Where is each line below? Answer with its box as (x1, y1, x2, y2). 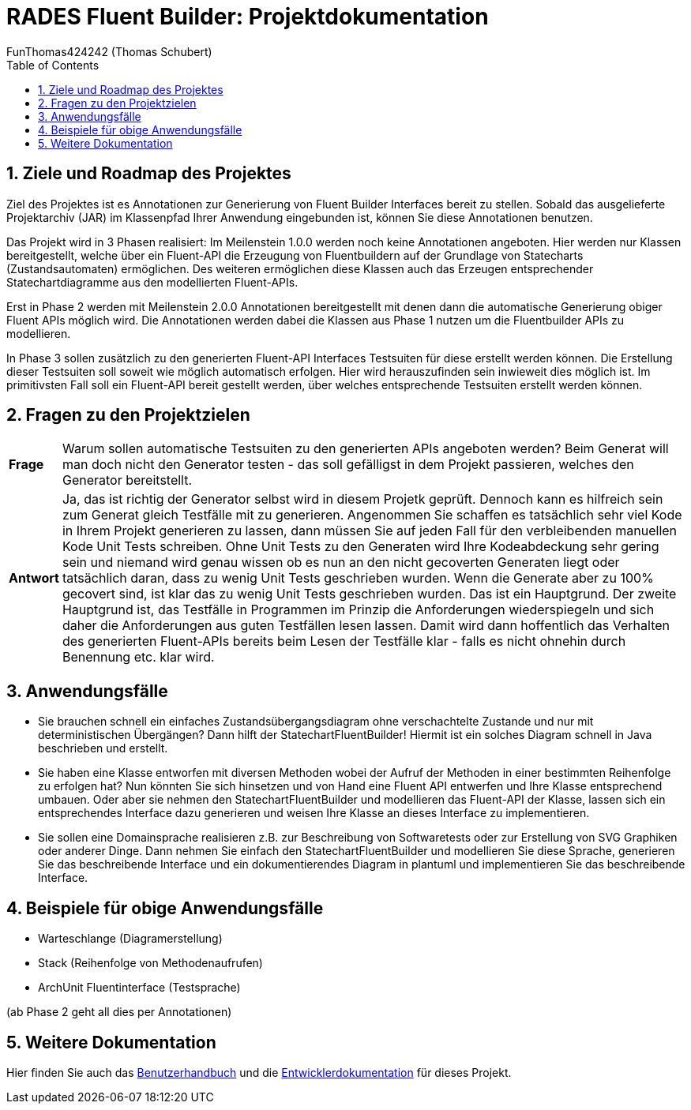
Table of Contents (6, 58, 100, 72)
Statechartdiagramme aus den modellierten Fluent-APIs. (6, 275, 299, 289)
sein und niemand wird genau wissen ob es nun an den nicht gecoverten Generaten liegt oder (62, 554, 620, 571)
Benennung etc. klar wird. (62, 649, 215, 666)
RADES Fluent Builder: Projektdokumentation (6, 3, 489, 30)
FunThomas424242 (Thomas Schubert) (6, 44, 212, 58)
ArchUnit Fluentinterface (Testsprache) (38, 981, 241, 995)
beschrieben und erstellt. (38, 741, 168, 756)
